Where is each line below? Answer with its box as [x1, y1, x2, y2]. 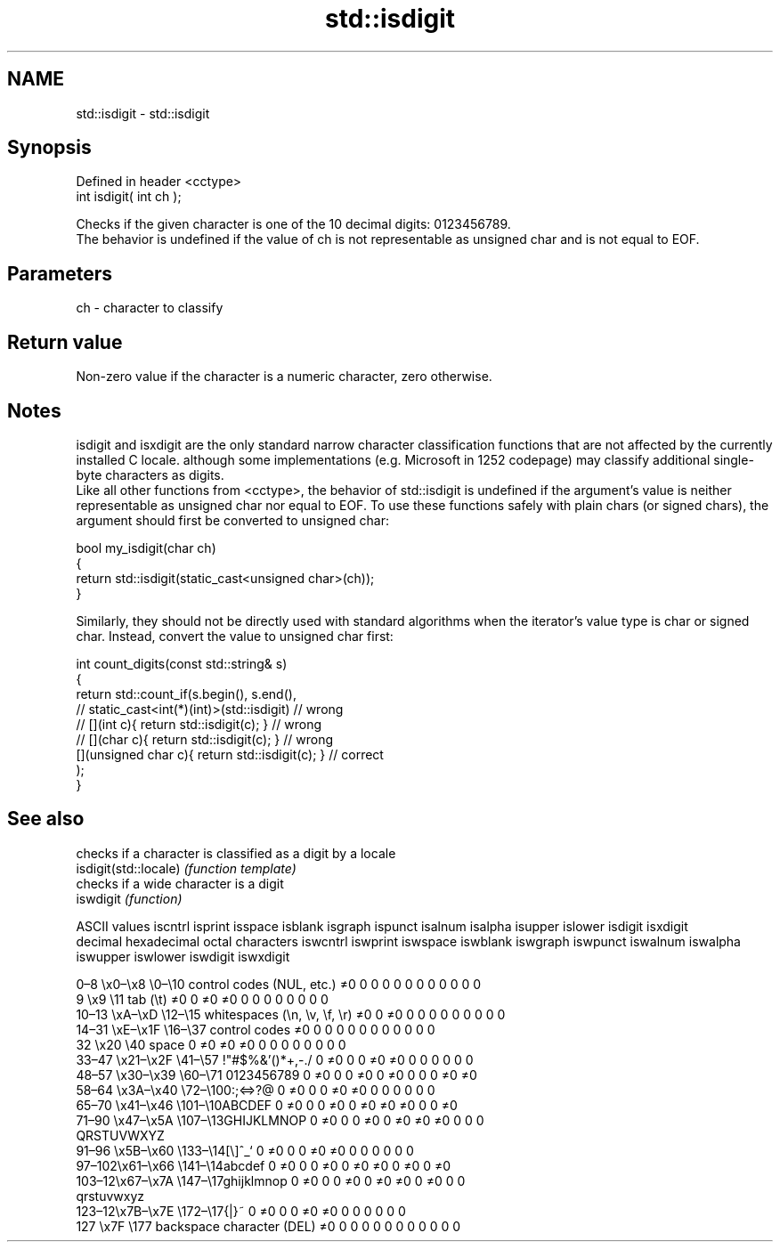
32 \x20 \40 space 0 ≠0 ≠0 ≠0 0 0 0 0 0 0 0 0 [76, 1036, 346, 1052]
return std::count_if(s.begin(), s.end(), [76, 685, 297, 702]
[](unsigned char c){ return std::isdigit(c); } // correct [76, 746, 384, 762]
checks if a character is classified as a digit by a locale [76, 845, 396, 861]
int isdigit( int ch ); [76, 189, 182, 205]
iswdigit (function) [76, 890, 183, 906]
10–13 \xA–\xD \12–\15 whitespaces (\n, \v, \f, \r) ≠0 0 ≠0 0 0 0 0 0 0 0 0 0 [76, 1006, 506, 1022]
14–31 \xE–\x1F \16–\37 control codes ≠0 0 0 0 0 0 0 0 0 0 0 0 [76, 1021, 435, 1037]
